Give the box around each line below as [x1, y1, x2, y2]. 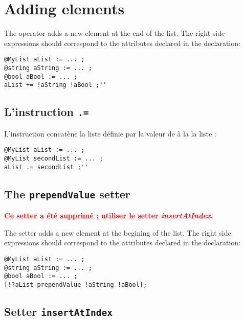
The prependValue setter [4, 186, 130, 201]
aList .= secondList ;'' [4, 163, 88, 171]
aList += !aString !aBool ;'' [4, 81, 107, 89]
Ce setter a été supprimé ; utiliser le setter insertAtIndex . [4, 210, 213, 221]
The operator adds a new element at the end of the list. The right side [4, 28, 225, 38]
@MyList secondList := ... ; [4, 154, 103, 162]
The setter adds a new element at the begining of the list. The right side [4, 227, 231, 238]
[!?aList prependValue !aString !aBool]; [4, 281, 147, 288]
